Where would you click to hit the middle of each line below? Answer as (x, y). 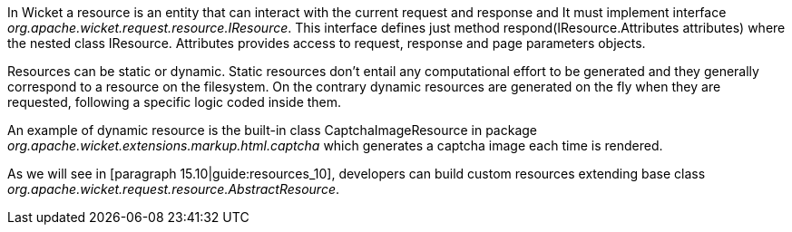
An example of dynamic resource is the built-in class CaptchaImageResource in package (273, 130)
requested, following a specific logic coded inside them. (175, 102)
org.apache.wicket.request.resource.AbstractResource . (173, 189)
